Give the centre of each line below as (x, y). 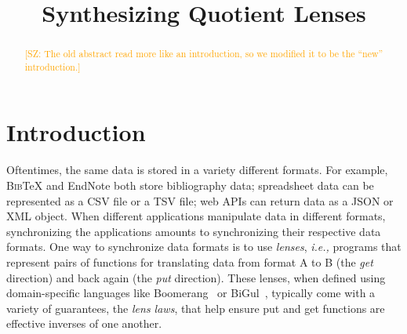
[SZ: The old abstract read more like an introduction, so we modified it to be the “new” (204, 54)
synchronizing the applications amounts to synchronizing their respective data (194, 231)
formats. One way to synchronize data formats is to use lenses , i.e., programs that (204, 247)
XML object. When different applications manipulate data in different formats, (196, 216)
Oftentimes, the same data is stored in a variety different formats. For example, (197, 170)
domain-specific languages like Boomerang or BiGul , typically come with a (191, 293)
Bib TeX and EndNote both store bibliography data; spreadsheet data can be (190, 185)
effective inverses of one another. (84, 323)
